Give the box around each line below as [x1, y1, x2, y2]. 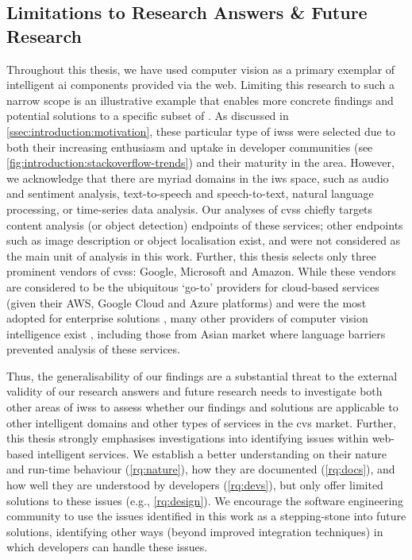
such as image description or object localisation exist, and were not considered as [6, 232, 401, 249]
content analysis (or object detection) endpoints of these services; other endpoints [6, 216, 403, 233]
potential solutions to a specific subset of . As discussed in [6, 107, 289, 124]
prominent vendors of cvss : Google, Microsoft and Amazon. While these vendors [6, 263, 396, 280]
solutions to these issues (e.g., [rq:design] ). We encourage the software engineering [6, 492, 404, 508]
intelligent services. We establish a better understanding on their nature [37, 445, 387, 462]
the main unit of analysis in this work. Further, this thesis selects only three [6, 247, 376, 264]
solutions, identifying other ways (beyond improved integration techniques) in [6, 523, 383, 539]
